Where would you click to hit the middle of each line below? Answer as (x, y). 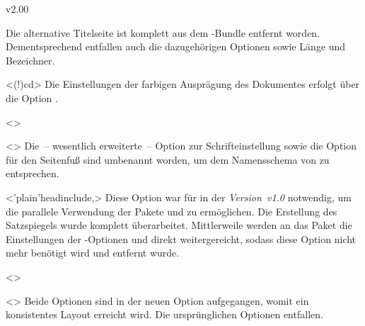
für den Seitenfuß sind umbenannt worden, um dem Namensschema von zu (168, 159)
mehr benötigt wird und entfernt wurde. (93, 253)
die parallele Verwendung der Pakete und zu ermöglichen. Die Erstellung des (172, 211)
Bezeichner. (30, 60)
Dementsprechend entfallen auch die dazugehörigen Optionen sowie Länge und (176, 46)
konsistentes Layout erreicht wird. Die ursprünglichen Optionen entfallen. (164, 314)
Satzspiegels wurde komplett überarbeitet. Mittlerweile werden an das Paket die (179, 225)
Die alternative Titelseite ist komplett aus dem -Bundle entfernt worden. (163, 32)
